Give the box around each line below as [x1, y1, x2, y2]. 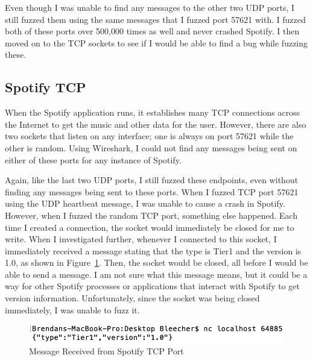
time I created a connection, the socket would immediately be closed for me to [5, 221, 294, 233]
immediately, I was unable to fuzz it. [5, 303, 140, 316]
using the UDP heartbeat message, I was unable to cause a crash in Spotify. [5, 197, 285, 210]
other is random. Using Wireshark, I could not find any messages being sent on [5, 141, 297, 154]
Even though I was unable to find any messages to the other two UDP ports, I [5, 1, 295, 13]
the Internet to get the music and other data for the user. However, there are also [5, 118, 306, 130]
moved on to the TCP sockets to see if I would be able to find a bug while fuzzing [5, 36, 308, 49]
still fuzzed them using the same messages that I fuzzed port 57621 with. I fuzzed [5, 13, 306, 25]
